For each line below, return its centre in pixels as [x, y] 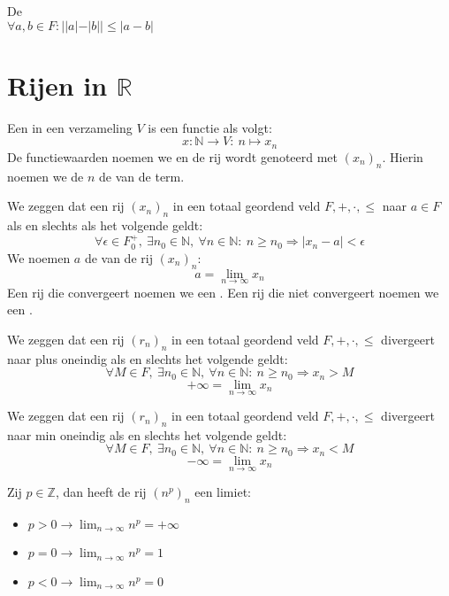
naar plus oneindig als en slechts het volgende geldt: [148, 358]
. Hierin [403, 156]
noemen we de [46, 176]
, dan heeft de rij [101, 492]
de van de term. [142, 176]
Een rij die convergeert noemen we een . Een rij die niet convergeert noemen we [223, 292]
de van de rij [118, 257]
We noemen [39, 257]
